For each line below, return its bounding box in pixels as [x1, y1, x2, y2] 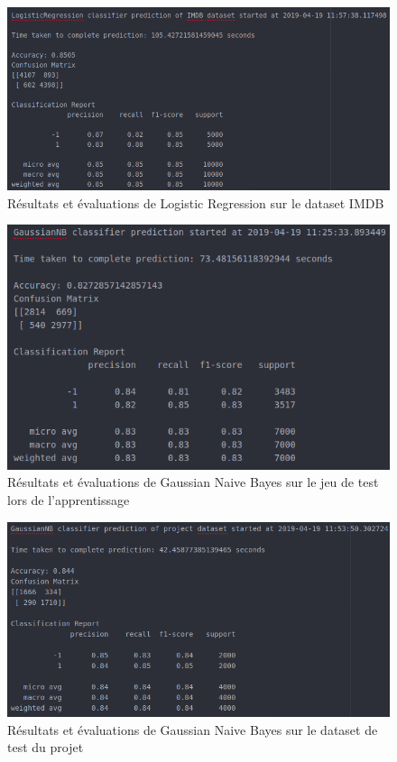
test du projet [7, 738, 84, 757]
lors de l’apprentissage [7, 490, 130, 509]
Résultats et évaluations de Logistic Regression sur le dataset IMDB [7, 193, 384, 212]
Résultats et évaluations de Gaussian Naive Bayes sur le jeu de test [7, 473, 379, 491]
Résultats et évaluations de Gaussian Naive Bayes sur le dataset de [7, 720, 378, 739]
